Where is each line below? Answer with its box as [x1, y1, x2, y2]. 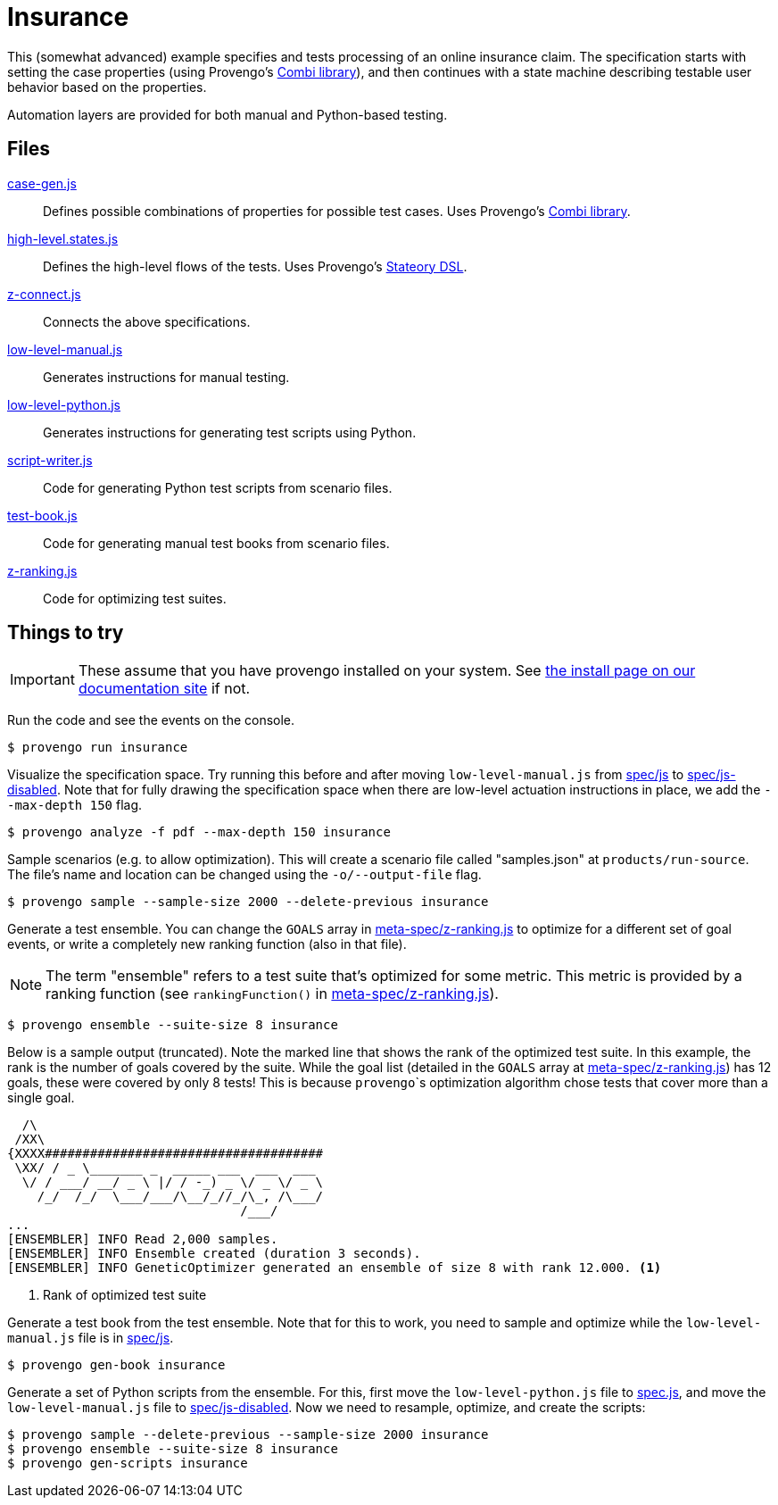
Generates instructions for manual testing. [43, 369, 290, 385]
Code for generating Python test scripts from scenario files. [43, 479, 393, 495]
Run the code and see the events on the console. [7, 712, 295, 728]
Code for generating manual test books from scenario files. [43, 535, 390, 551]
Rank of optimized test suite [43, 1287, 207, 1303]
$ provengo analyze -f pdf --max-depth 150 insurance [7, 825, 391, 840]
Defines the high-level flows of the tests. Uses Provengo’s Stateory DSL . [43, 258, 468, 274]
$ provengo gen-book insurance [7, 1358, 226, 1373]
